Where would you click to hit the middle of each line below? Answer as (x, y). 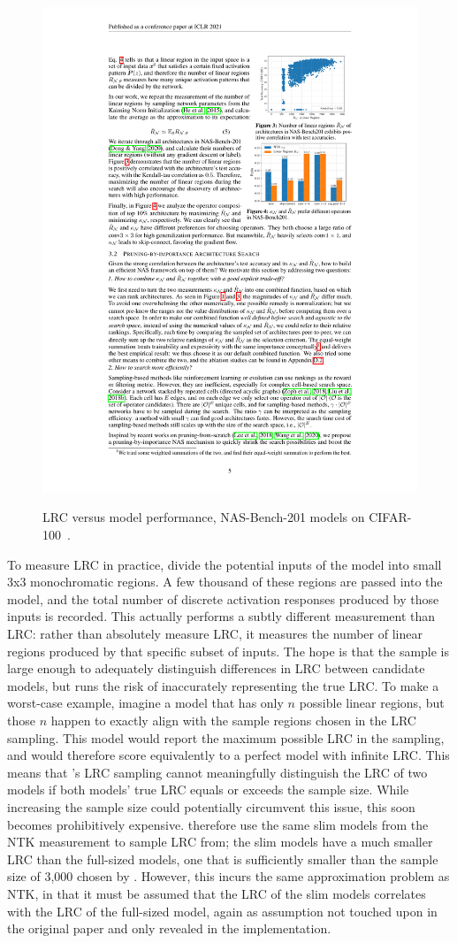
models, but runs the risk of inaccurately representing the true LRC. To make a (223, 685)
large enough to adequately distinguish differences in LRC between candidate (216, 668)
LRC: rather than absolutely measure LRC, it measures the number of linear (215, 634)
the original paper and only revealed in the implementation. (169, 928)
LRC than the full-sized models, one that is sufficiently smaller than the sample (223, 859)
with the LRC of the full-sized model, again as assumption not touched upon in (222, 911)
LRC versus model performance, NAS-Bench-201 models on (204, 517)
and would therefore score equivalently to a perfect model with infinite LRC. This (228, 755)
